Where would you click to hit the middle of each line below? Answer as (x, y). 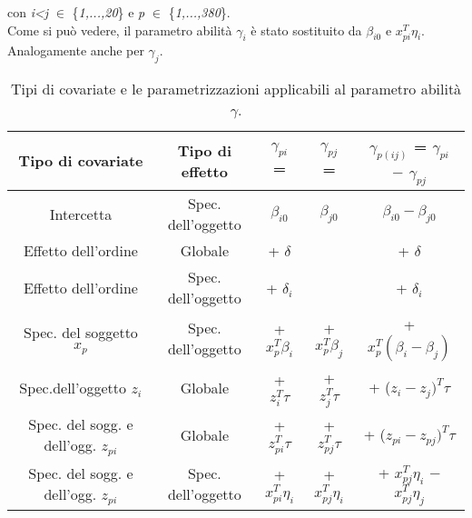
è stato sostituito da (306, 30)
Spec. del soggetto (81, 332)
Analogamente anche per (76, 50)
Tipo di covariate (81, 161)
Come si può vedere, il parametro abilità (120, 30)
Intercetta (81, 214)
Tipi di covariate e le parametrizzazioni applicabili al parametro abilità (236, 88)
